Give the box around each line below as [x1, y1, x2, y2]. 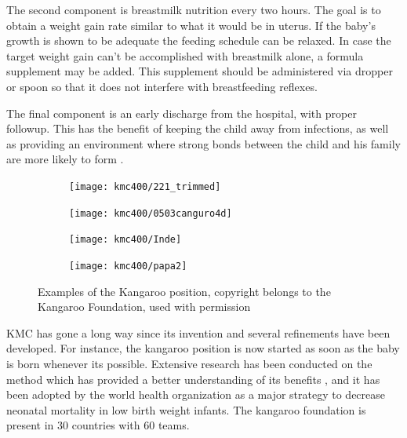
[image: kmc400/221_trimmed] [69, 181, 221, 192]
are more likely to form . [6, 151, 124, 167]
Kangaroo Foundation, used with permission [38, 298, 251, 315]
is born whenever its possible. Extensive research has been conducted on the [6, 355, 372, 371]
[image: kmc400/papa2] [69, 260, 187, 272]
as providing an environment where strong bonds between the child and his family [6, 135, 401, 151]
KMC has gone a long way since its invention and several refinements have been [6, 324, 391, 341]
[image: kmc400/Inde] [69, 234, 182, 246]
